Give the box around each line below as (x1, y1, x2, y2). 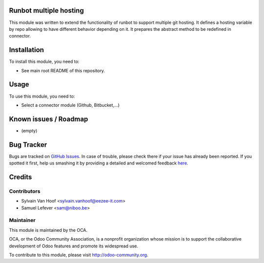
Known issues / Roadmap (9, 115, 88, 123)
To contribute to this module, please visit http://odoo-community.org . (9, 252, 149, 258)
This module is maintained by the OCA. (9, 227, 88, 233)
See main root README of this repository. (21, 67, 105, 73)
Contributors (9, 188, 41, 195)
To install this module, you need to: (9, 59, 80, 64)
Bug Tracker (9, 141, 47, 149)
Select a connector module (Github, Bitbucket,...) (21, 102, 120, 108)
